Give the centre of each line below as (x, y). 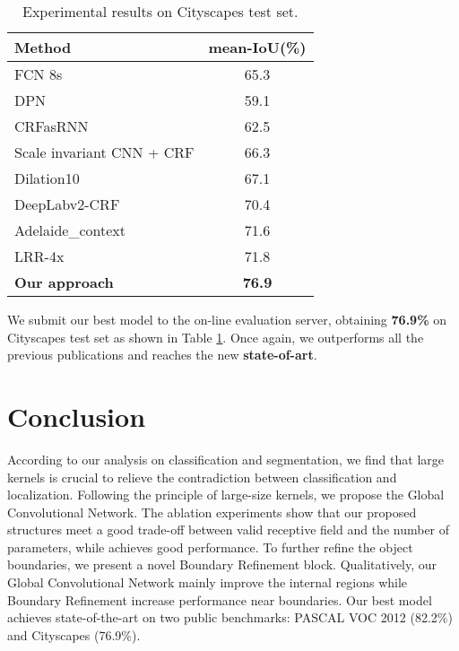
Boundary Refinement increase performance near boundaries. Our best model (220, 599)
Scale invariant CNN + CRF (104, 152)
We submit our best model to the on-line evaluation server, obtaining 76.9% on (227, 319)
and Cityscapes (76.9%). (74, 634)
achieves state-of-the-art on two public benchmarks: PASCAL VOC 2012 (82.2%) (230, 617)
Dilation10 (47, 178)
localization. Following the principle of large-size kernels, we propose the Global (226, 495)
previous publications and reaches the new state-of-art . (162, 355)
